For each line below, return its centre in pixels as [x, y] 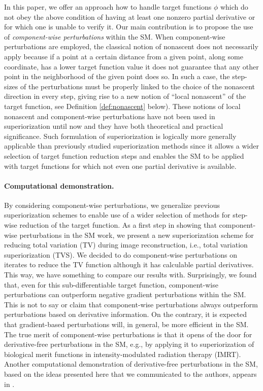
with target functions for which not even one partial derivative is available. [120, 166]
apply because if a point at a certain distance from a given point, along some [124, 56]
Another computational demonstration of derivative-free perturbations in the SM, [131, 364]
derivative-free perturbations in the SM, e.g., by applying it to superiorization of [129, 344]
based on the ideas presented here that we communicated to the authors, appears [130, 374]
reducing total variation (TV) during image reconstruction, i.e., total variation [126, 245]
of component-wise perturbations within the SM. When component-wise [115, 36]
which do [234, 7]
